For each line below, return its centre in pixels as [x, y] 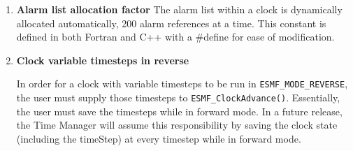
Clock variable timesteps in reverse [103, 60]
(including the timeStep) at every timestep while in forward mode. [159, 138]
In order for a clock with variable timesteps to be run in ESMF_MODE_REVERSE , [182, 84]
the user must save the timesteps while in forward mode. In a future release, [179, 111]
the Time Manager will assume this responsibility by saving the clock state [177, 125]
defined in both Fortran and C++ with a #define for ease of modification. [175, 37]
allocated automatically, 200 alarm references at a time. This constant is [171, 23]
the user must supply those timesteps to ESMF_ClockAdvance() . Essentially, [178, 98]
